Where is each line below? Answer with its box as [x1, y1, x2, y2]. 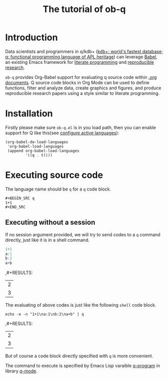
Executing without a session [5, 218, 95, 227]
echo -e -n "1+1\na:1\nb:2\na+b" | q [5, 312, 84, 317]
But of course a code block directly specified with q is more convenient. [5, 353, 153, 359]
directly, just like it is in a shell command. [5, 237, 90, 243]
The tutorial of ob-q [42, 4, 126, 15]
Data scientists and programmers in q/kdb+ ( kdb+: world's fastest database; [5, 48, 163, 54]
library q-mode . [5, 368, 38, 374]
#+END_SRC [5, 205, 26, 210]
